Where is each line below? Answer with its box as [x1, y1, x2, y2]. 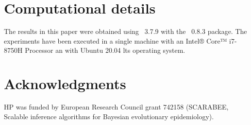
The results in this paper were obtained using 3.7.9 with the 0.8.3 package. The [4, 26, 247, 36]
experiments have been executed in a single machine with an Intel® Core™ [4, 35, 227, 46]
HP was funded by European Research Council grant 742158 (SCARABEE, [4, 102, 229, 112]
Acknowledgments [4, 74, 126, 94]
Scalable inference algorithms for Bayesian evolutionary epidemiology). [4, 111, 214, 121]
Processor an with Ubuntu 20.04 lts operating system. [25, 45, 185, 55]
